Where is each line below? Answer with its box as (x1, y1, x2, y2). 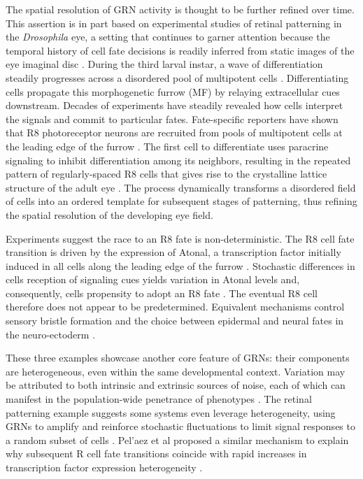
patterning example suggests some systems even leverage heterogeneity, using (6, 405, 336, 420)
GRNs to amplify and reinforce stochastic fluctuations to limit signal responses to (6, 419, 355, 434)
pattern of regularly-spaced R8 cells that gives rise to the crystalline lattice (6, 166, 327, 181)
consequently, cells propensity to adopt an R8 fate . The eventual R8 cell (6, 285, 318, 300)
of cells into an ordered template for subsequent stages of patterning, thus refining (6, 194, 357, 208)
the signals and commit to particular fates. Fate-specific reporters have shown (6, 111, 339, 126)
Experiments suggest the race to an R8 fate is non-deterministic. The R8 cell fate (6, 231, 355, 245)
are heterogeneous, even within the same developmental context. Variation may (6, 364, 346, 378)
